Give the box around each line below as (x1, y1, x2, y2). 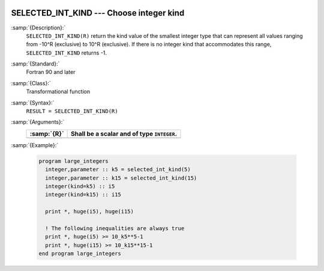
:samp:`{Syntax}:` (11, 99, 55, 106)
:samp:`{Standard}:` (11, 60, 60, 67)
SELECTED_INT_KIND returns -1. (26, 49, 107, 56)
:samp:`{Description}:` (11, 24, 66, 31)
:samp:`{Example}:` (11, 141, 59, 148)
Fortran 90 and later (26, 69, 76, 76)
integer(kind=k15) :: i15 (45, 191, 121, 198)
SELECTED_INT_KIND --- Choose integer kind (11, 8, 185, 18)
